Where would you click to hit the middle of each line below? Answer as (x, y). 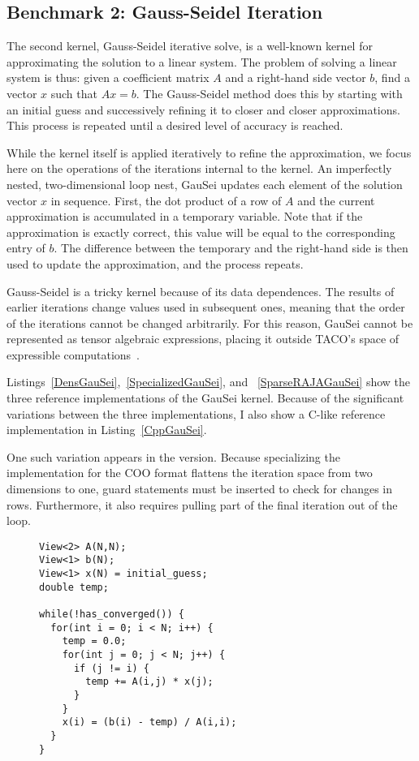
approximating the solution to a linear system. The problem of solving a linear (202, 61)
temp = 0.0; (94, 641)
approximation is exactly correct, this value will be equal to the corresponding (201, 232)
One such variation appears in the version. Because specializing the (173, 456)
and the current (336, 200)
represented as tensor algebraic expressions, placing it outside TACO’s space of (203, 339)
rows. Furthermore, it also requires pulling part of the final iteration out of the (202, 504)
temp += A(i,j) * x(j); (149, 682)
